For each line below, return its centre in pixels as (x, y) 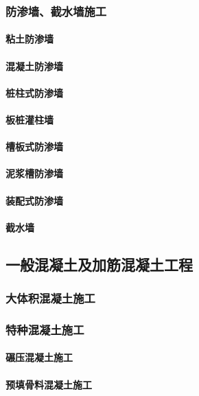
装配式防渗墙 (34, 200)
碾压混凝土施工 (39, 357)
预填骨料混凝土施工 (49, 384)
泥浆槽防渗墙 (34, 173)
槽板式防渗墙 (34, 147)
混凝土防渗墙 (34, 66)
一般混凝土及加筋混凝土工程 (99, 264)
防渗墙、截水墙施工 (56, 11)
